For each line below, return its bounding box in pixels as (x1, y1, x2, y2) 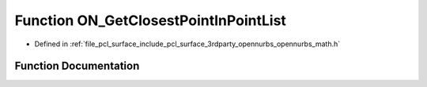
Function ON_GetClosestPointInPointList (14, 12, 286, 29)
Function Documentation (14, 60, 140, 73)
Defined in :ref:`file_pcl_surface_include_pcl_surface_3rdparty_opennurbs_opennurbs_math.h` (34, 39, 341, 49)
